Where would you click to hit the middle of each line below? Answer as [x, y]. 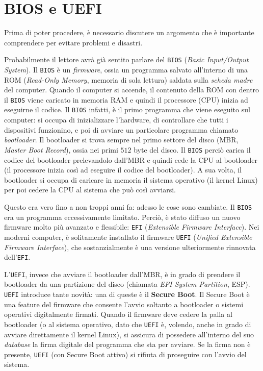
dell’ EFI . [17, 257]
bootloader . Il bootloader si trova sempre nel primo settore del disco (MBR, [121, 140]
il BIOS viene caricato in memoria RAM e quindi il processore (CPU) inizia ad [126, 99]
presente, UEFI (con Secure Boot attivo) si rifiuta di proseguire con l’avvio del [125, 354]
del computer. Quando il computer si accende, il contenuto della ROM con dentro [132, 90]
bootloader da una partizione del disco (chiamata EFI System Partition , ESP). [127, 284]
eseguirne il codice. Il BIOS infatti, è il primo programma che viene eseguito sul [127, 109]
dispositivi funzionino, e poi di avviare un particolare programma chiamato [121, 129]
